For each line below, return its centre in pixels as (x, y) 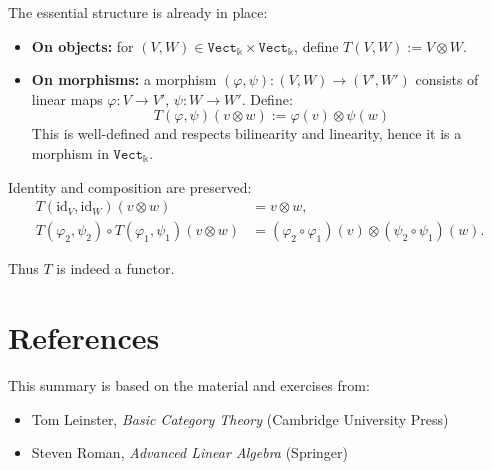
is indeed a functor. (115, 268)
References (84, 337)
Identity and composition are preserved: (130, 186)
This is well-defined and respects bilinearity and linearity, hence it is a (246, 133)
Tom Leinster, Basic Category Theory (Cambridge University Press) (240, 418)
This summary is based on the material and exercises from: (189, 384)
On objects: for (82, 45)
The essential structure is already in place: (138, 12)
